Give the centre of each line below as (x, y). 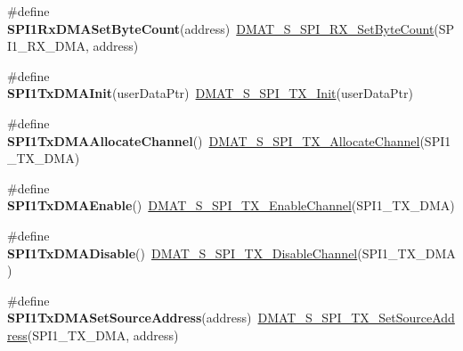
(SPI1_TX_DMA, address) (103, 335)
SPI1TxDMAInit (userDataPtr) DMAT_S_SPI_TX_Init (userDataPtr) (210, 93)
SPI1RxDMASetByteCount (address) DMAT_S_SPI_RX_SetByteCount (221, 28)
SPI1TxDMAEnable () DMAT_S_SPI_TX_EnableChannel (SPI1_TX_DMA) (231, 205)
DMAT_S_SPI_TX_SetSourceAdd (356, 318)
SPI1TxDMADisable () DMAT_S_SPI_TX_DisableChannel (183, 253)
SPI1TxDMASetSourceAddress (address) (130, 318)
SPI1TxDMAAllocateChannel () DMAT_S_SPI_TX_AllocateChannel (214, 140)
